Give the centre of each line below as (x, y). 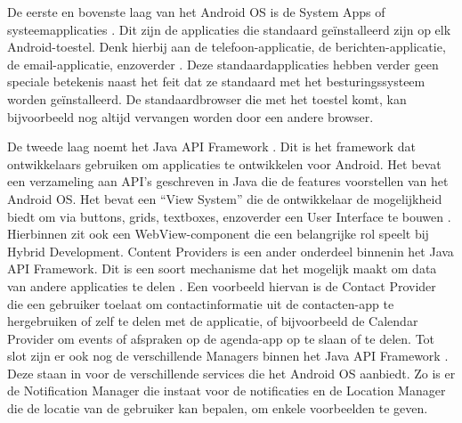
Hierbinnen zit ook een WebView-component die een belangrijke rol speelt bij (218, 234)
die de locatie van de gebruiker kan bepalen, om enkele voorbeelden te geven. (218, 408)
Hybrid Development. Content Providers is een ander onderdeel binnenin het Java (231, 251)
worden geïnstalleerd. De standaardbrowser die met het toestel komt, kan (207, 98)
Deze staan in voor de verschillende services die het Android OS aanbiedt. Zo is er (231, 373)
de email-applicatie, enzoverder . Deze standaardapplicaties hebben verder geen (223, 64)
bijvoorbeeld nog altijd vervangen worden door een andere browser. (190, 116)
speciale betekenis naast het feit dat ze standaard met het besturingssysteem (216, 81)
